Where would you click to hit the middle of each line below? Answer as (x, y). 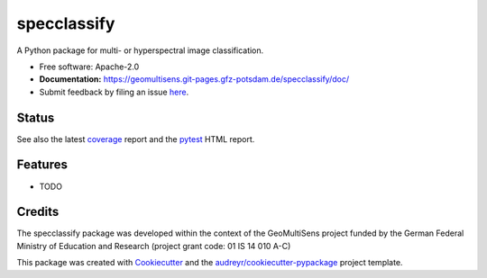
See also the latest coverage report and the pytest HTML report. (136, 139)
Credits (38, 212)
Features (42, 165)
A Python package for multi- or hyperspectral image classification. (140, 50)
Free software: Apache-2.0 (89, 67)
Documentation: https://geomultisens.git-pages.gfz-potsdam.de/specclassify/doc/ (194, 79)
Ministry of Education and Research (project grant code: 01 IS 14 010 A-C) (154, 246)
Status (36, 117)
